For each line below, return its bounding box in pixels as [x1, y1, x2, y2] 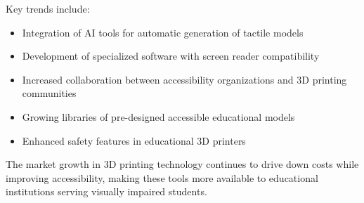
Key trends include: [6, 1, 90, 15]
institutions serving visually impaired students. [6, 184, 207, 199]
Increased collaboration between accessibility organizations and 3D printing [22, 72, 347, 86]
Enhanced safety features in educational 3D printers [22, 133, 246, 148]
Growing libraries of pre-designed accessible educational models [22, 109, 295, 124]
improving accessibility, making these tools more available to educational [6, 170, 318, 185]
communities [22, 86, 77, 100]
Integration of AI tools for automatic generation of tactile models [22, 25, 304, 39]
